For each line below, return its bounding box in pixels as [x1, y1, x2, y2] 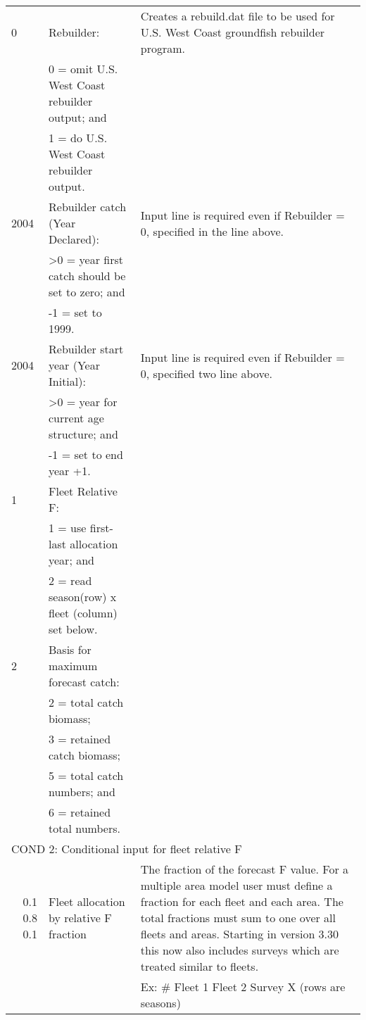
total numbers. [49, 820, 120, 836]
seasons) [140, 995, 181, 1011]
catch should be [49, 267, 126, 284]
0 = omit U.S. [49, 61, 118, 77]
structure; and [49, 426, 118, 442]
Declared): [49, 231, 99, 247]
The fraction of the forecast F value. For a [140, 861, 349, 877]
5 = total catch [49, 767, 124, 783]
